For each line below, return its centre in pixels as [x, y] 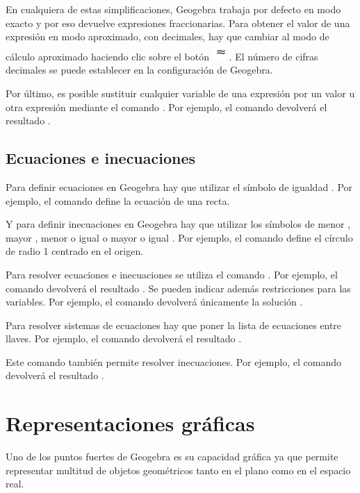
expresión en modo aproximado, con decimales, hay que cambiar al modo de [167, 36]
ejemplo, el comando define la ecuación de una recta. [118, 200]
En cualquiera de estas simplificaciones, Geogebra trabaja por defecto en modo [173, 9]
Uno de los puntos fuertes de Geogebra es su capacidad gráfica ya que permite [172, 457]
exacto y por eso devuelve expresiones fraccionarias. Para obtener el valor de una [178, 23]
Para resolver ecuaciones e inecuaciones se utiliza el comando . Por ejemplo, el [172, 274]
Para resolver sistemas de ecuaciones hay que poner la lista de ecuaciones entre [174, 325]
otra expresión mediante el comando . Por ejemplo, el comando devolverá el [166, 107]
